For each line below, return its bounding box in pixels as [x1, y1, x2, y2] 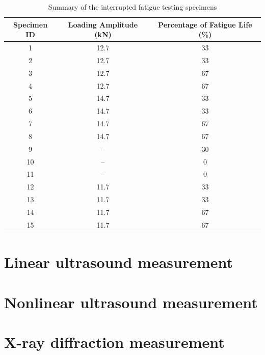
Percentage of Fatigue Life [158, 19, 252, 30]
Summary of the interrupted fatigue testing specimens [48, 2, 217, 12]
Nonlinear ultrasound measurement [4, 291, 258, 312]
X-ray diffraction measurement [4, 331, 225, 352]
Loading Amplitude [68, 19, 138, 30]
